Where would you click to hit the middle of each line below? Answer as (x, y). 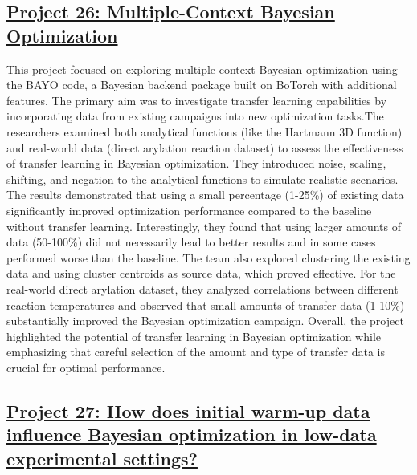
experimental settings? (102, 458)
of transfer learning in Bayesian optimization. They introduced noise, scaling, (196, 163)
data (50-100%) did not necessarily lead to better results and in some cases (191, 242)
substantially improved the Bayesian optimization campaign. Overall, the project (205, 321)
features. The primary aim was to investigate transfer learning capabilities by (197, 100)
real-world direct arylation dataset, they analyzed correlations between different (202, 288)
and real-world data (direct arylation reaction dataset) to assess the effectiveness (205, 147)
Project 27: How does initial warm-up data (188, 410)
